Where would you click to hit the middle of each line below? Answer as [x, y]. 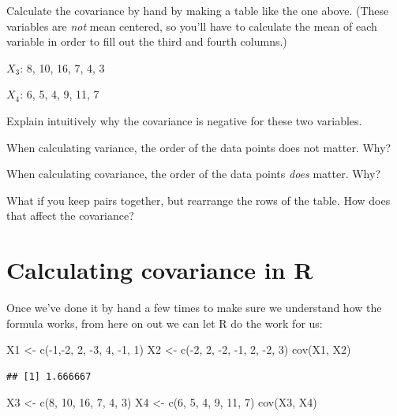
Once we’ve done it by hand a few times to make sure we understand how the [194, 308]
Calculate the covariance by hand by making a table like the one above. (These [198, 10]
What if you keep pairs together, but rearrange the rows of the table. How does [198, 200]
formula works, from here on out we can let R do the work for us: [165, 323]
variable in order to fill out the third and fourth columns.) [147, 41]
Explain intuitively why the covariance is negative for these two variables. [184, 120]
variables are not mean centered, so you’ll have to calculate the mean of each [192, 26]
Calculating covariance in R [160, 270]
